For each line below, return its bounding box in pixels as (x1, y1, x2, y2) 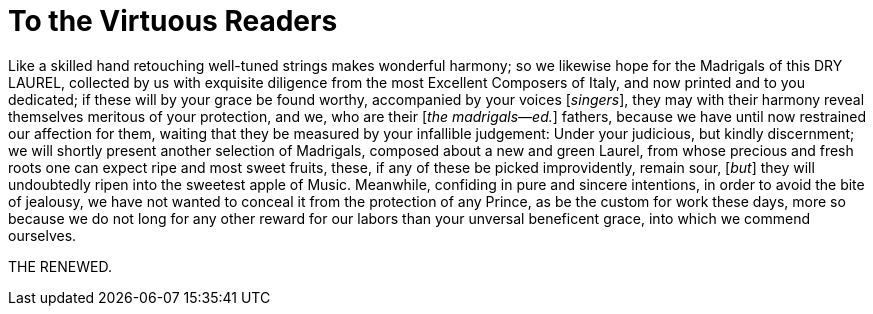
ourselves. (8, 226, 77, 244)
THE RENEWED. (8, 257, 112, 275)
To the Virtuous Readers (8, 4, 338, 38)
